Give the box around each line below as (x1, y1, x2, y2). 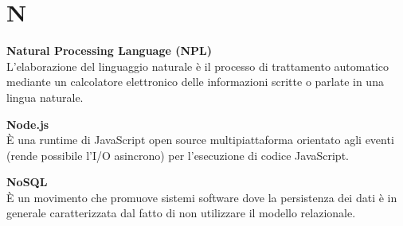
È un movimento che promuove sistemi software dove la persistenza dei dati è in (6, 189, 397, 205)
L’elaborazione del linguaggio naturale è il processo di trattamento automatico (6, 57, 389, 74)
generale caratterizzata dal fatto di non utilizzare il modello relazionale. (6, 205, 356, 221)
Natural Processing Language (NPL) (6, 42, 213, 59)
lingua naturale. (6, 88, 84, 105)
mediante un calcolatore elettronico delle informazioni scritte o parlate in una (6, 73, 384, 90)
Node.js (6, 115, 49, 132)
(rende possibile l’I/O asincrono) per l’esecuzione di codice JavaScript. (6, 146, 349, 163)
